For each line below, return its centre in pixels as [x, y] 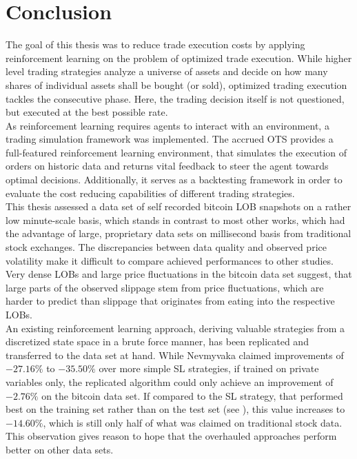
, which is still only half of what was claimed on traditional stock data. [193, 422]
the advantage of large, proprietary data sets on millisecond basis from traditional [178, 233]
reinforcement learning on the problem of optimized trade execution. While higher [179, 58]
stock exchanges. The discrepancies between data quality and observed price [166, 247]
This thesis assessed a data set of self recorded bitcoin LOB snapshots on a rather [178, 206]
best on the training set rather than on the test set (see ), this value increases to [175, 409]
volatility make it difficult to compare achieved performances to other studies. [170, 260]
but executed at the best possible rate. [87, 112]
